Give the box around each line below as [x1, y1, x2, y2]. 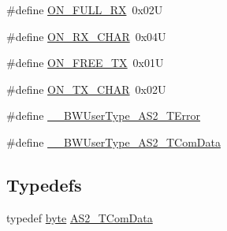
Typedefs [6, 172, 82, 196]
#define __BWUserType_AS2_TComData [6, 133, 221, 150]
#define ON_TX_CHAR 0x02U [6, 80, 166, 97]
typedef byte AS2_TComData [6, 209, 153, 225]
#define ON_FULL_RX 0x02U [6, 2, 163, 17]
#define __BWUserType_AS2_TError [6, 107, 201, 124]
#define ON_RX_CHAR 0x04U [6, 28, 166, 44]
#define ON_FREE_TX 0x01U [6, 54, 164, 71]
